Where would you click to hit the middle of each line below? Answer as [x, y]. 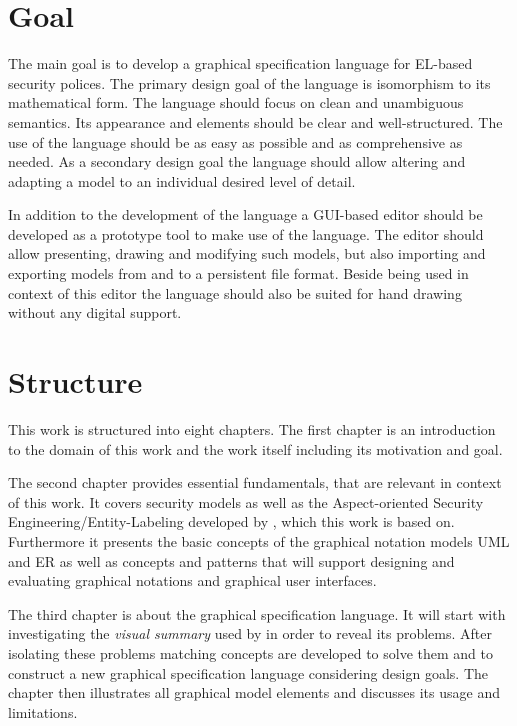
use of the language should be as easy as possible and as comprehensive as [235, 141]
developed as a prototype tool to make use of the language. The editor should [246, 233]
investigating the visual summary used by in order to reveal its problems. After [250, 633]
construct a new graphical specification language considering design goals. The [248, 672]
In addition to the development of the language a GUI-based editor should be [245, 214]
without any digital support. [95, 312]
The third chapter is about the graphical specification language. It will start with [257, 613]
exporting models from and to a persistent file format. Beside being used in [238, 273]
